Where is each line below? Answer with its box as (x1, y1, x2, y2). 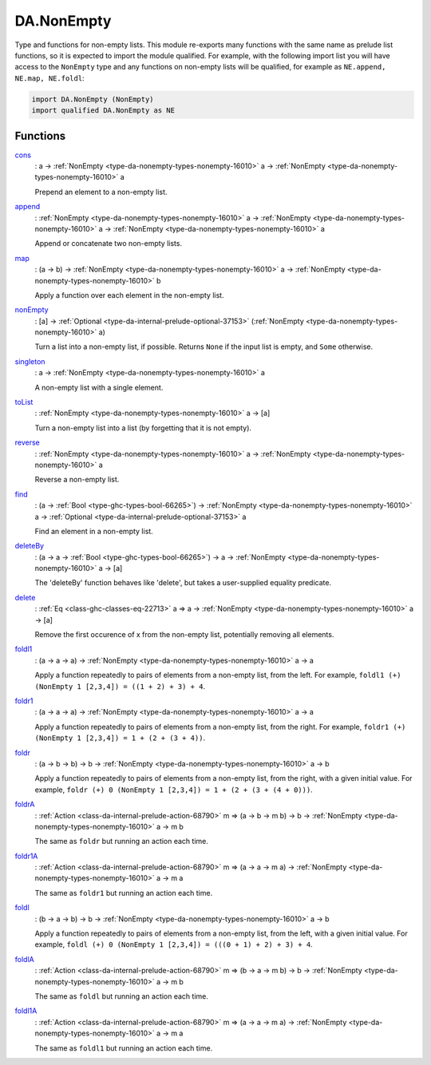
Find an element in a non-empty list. (34, 526, 153, 536)
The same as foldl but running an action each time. (34, 991, 209, 1001)
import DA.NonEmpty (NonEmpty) (31, 94, 155, 104)
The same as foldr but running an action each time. (34, 837, 209, 846)
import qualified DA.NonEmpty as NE (31, 106, 176, 115)
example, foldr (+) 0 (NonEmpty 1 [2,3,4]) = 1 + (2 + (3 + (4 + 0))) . (34, 785, 313, 794)
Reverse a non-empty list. (34, 475, 120, 485)
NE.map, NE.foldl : (14, 73, 85, 83)
